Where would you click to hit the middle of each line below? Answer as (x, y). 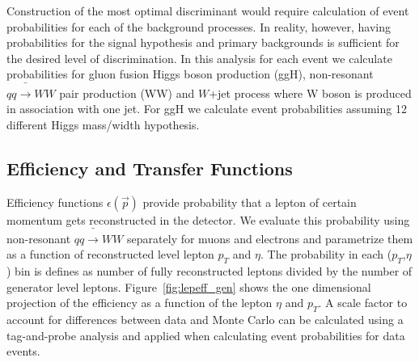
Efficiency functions (55, 202)
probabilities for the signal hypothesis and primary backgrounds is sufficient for (203, 42)
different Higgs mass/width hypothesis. (103, 124)
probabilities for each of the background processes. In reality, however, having (199, 26)
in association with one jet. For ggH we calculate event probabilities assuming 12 (207, 109)
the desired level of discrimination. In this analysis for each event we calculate (199, 58)
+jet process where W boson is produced (310, 93)
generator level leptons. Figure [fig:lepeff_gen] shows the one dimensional (189, 286)
